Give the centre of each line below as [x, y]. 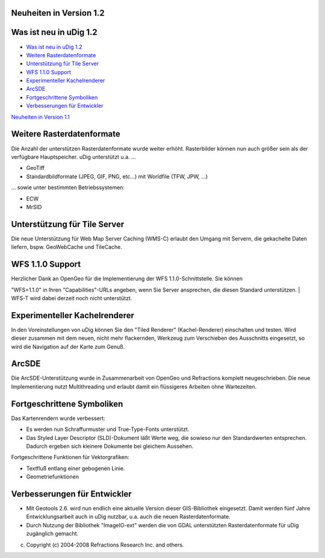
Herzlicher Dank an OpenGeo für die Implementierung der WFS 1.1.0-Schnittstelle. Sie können [127, 279]
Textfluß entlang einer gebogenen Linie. [76, 468]
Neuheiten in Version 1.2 [58, 13]
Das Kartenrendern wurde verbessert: [58, 418]
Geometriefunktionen [53, 477]
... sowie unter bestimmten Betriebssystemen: [68, 187]
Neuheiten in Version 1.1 [41, 117]
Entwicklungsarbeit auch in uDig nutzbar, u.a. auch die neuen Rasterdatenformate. [128, 517]
